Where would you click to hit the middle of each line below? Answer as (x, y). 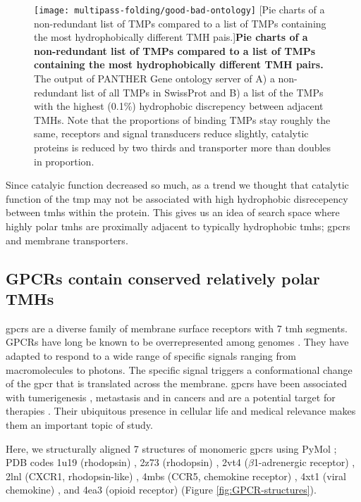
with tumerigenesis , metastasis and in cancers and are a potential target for (171, 397)
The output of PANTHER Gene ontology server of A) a (154, 79)
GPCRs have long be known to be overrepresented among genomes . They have (177, 342)
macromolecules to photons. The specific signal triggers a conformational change (179, 369)
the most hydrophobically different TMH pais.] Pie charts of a (171, 37)
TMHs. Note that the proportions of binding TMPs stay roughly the (182, 119)
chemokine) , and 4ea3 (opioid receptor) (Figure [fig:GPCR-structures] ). (161, 490)
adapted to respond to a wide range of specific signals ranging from (151, 355)
